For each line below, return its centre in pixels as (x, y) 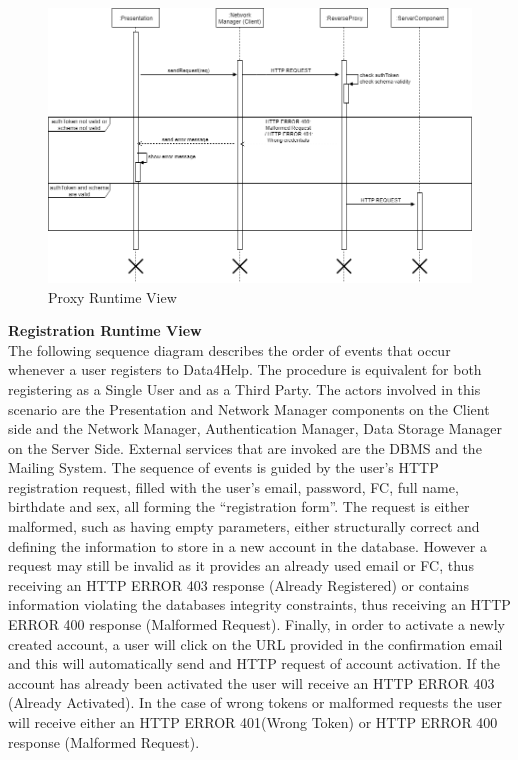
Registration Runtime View (105, 330)
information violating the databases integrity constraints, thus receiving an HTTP (259, 604)
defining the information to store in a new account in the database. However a (247, 545)
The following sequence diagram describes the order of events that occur (229, 349)
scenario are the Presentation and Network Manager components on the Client (249, 408)
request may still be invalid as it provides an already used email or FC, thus (241, 565)
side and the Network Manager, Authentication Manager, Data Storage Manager (255, 428)
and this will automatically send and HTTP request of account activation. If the (254, 663)
